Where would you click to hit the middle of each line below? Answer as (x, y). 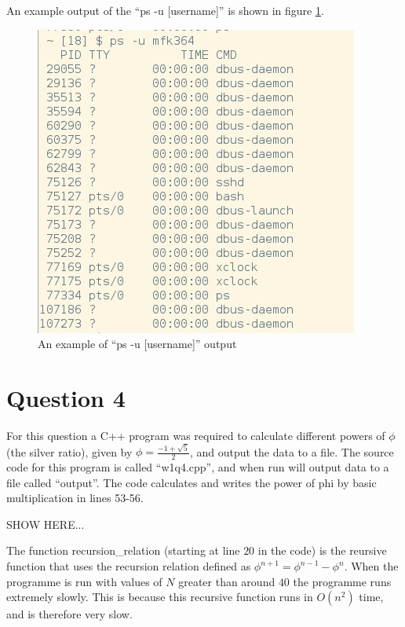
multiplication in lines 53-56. (75, 498)
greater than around (227, 581)
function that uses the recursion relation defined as (129, 566)
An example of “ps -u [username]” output (137, 344)
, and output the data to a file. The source (292, 451)
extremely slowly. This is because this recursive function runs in (160, 597)
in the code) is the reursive (322, 550)
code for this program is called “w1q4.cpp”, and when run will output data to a (198, 467)
